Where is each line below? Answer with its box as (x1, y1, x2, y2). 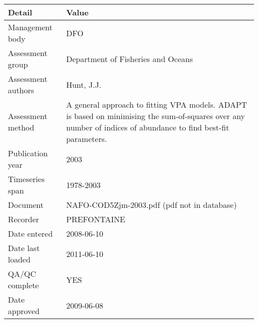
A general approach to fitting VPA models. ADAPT (66, 99, 247, 110)
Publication (8, 147, 48, 159)
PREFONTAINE (66, 213, 126, 225)
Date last (8, 242, 40, 254)
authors (8, 84, 34, 96)
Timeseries (8, 173, 45, 185)
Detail (8, 6, 32, 18)
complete (8, 279, 39, 291)
